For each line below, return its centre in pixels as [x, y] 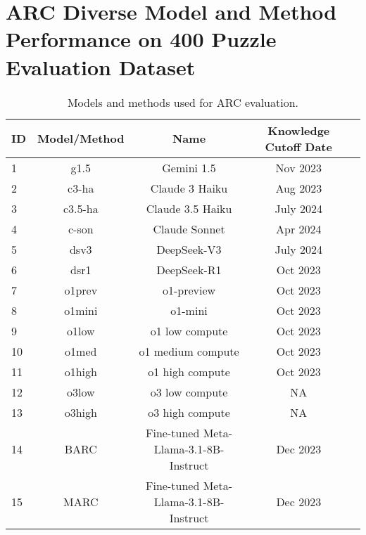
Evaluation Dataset [101, 66]
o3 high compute [189, 412]
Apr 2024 [299, 228]
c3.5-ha [81, 208]
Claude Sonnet [189, 228]
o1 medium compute [189, 351]
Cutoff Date [298, 146]
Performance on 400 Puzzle [141, 39]
